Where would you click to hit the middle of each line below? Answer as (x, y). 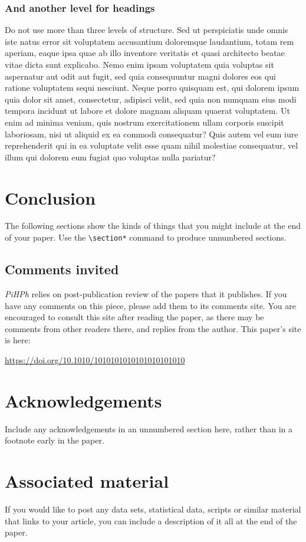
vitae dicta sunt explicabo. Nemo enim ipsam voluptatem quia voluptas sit (139, 64)
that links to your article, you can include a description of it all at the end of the (151, 520)
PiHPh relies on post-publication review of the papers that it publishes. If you (146, 293)
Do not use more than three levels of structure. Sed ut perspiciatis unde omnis (147, 30)
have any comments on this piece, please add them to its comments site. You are (150, 305)
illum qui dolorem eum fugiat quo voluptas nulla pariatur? (110, 157)
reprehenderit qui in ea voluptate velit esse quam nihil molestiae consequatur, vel (152, 145)
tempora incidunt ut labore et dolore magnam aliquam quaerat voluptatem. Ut (147, 111)
